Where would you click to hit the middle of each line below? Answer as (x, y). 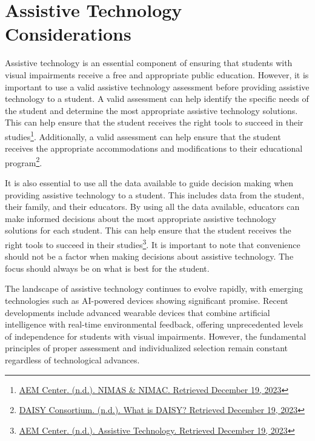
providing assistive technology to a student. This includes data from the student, (155, 194)
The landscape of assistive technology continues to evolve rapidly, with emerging (154, 288)
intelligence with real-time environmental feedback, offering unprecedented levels (154, 324)
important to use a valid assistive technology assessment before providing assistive (157, 86)
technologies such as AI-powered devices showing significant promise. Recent (147, 300)
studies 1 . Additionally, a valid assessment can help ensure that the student (143, 135)
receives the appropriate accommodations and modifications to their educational (154, 148)
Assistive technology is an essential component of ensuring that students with (149, 63)
